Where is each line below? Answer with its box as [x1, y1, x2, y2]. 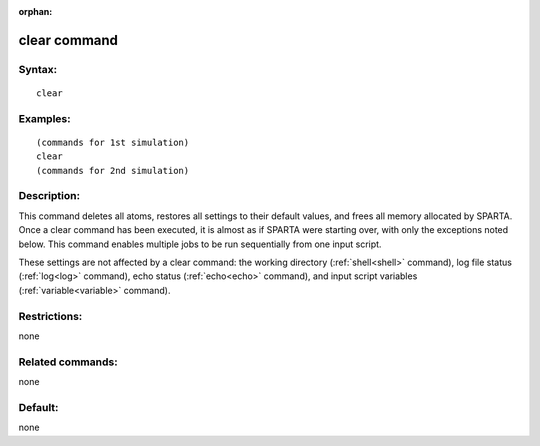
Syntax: [18, 62, 58, 76]
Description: [18, 189, 80, 203]
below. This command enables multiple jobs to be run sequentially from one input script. [18, 238, 382, 250]
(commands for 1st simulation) [36, 136, 190, 148]
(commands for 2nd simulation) [36, 165, 190, 176]
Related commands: [18, 355, 119, 369]
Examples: [18, 111, 71, 125]
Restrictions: [18, 309, 83, 323]
